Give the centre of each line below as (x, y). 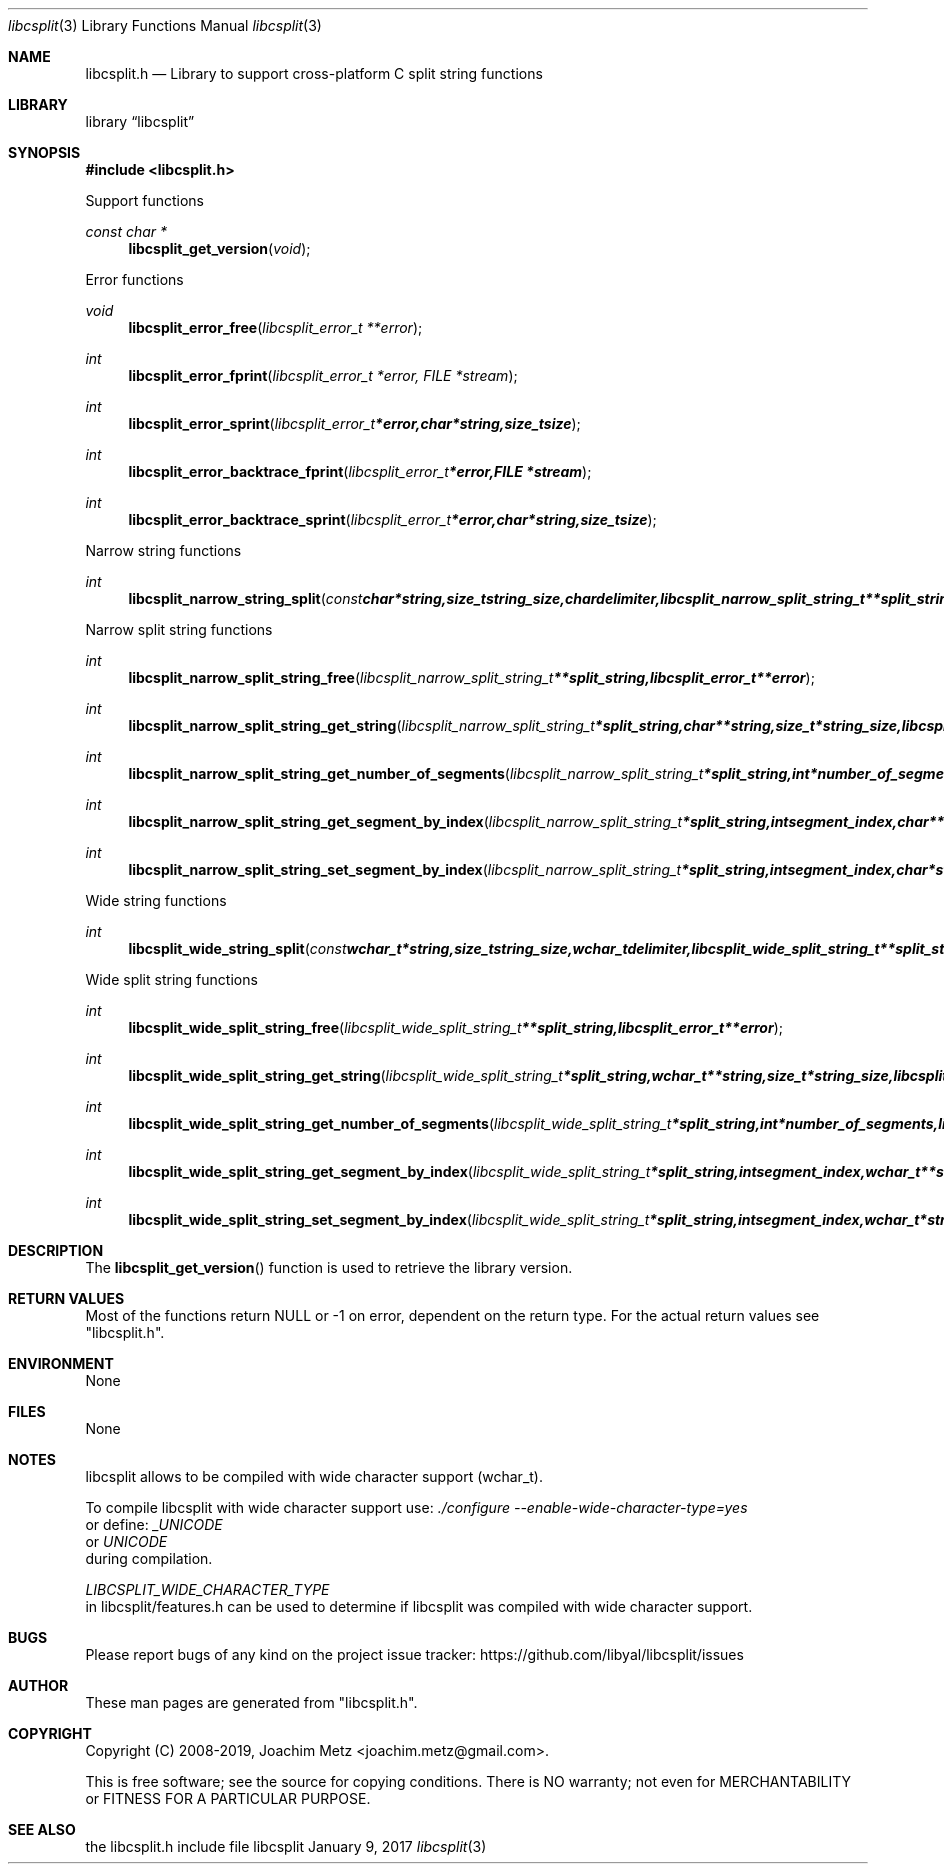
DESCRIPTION (56, 1250)
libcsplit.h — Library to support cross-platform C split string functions (314, 73)
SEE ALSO (42, 1829)
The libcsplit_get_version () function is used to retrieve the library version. (329, 1267)
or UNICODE (126, 1541)
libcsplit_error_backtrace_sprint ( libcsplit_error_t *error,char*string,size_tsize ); (392, 519)
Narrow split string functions (179, 629)
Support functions (144, 200)
